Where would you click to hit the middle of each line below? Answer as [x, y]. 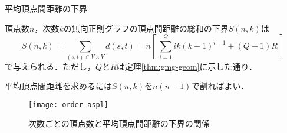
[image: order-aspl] [69, 105]
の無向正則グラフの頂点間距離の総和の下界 [146, 28]
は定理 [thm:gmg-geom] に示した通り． [187, 66]
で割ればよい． [220, 86]
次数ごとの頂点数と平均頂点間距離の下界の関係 [119, 123]
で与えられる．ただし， [50, 66]
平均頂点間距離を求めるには [58, 86]
